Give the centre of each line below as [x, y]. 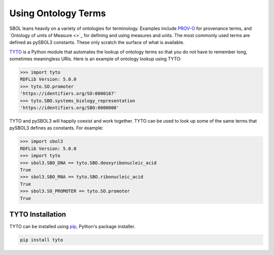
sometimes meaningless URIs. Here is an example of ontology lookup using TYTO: [96, 59]
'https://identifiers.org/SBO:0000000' [70, 108]
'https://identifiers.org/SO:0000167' [68, 94]
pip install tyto [42, 240]
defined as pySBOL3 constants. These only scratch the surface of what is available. [97, 43]
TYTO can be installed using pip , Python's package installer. [72, 227]
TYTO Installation [38, 214]
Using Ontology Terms [58, 13]
